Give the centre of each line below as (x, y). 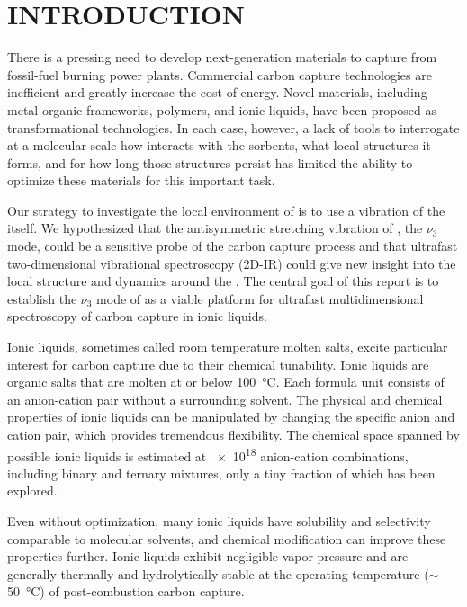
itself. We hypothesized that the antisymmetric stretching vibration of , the (215, 228)
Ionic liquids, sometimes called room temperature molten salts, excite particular (228, 347)
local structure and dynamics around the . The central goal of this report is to (223, 281)
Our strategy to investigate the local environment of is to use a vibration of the (226, 210)
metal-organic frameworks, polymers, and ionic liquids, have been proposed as (222, 109)
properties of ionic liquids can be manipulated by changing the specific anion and (231, 417)
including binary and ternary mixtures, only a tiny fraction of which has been (221, 473)
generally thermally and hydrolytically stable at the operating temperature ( (218, 573)
